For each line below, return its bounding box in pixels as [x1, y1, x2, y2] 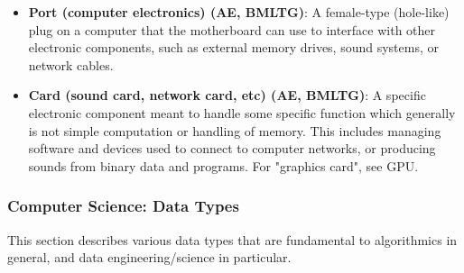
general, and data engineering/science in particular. [7, 248, 292, 267]
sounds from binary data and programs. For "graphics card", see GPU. [28, 156, 419, 175]
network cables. [28, 55, 114, 74]
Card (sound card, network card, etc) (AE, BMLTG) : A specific [28, 86, 426, 105]
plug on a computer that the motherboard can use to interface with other [28, 20, 436, 39]
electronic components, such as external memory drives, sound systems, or [28, 38, 439, 57]
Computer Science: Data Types [7, 195, 239, 217]
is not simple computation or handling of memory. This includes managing [28, 121, 441, 140]
